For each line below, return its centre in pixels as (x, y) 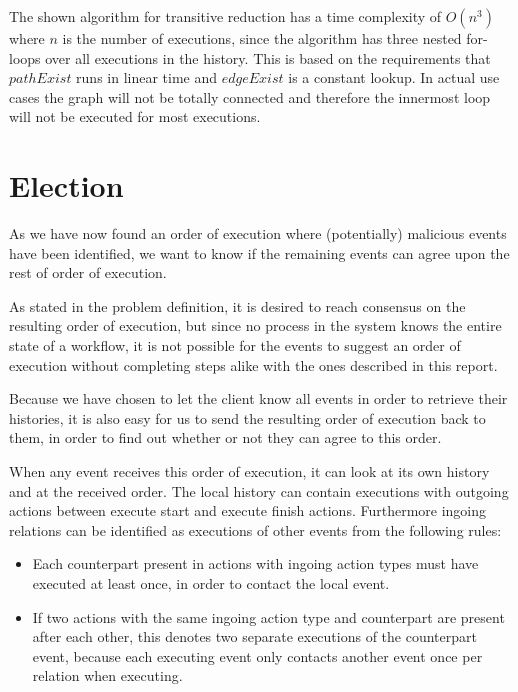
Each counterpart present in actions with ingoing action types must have (255, 563)
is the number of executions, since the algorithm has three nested (262, 38)
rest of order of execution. (88, 272)
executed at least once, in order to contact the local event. (211, 583)
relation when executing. (107, 675)
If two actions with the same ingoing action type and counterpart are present (268, 616)
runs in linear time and (147, 77)
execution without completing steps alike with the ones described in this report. (253, 364)
